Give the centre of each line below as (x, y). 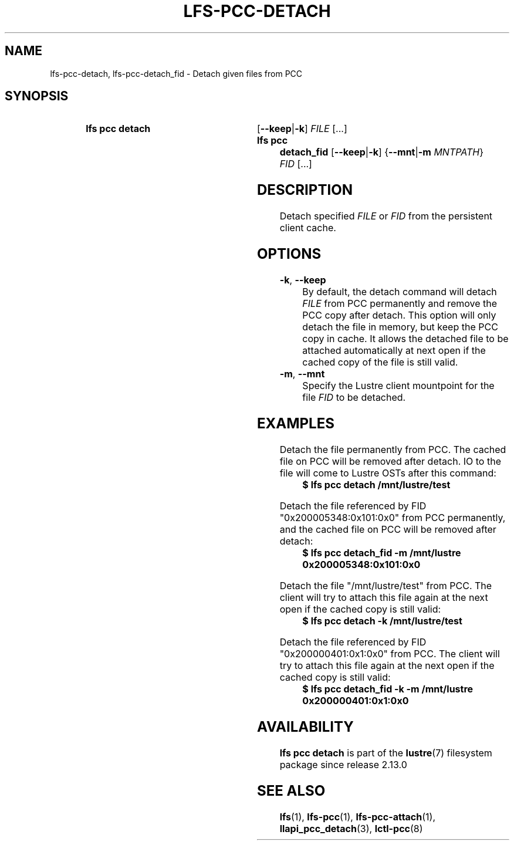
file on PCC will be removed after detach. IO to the (390, 461)
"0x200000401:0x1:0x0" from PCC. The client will (390, 653)
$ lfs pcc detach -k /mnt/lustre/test (382, 621)
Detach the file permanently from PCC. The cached (393, 449)
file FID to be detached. (354, 398)
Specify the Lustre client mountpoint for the (398, 386)
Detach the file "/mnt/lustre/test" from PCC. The (386, 585)
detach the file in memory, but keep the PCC (400, 327)
